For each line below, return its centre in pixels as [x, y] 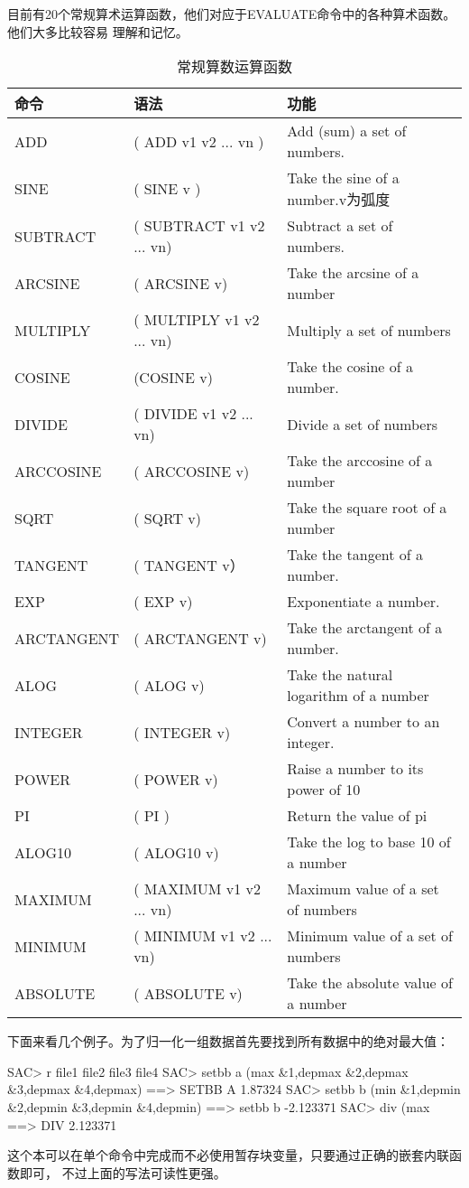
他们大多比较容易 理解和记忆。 [98, 31]
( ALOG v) [169, 685]
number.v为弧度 [339, 200]
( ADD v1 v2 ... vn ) [199, 141]
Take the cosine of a [350, 367]
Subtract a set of [340, 226]
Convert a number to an [363, 722]
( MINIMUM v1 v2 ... [203, 936]
